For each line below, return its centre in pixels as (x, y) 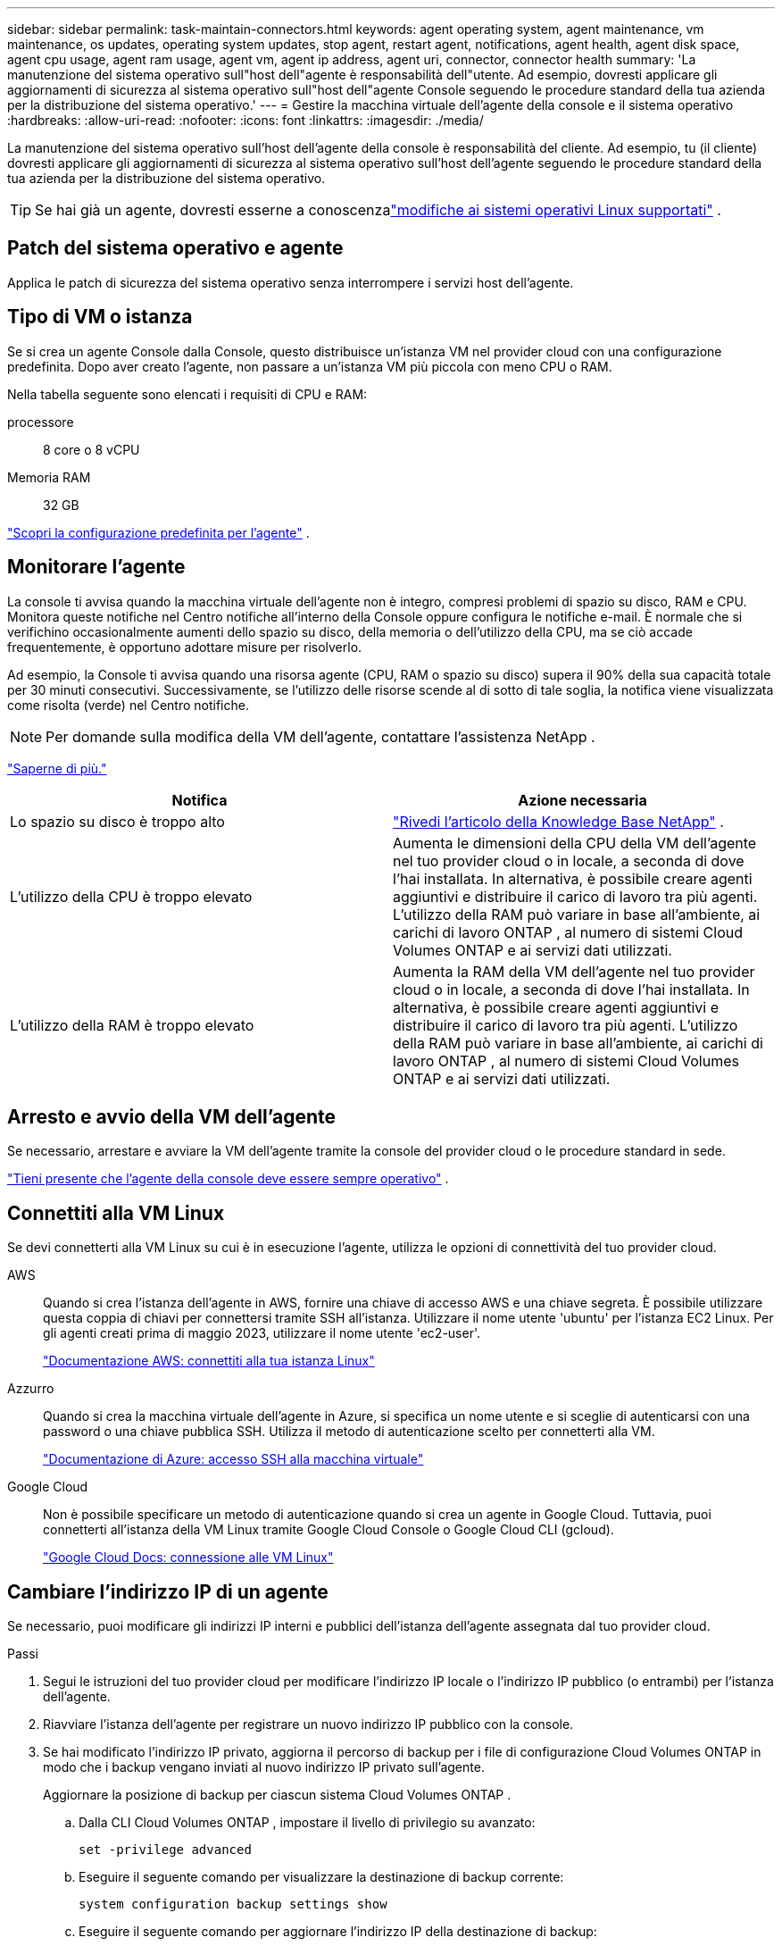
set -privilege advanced (165, 1850)
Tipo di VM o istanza (100, 317)
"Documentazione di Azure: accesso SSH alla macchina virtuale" (233, 1459)
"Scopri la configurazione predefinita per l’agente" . (158, 532)
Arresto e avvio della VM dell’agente (172, 1116)
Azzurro (31, 1389)
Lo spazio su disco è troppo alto (117, 821)
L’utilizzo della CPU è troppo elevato (131, 896)
